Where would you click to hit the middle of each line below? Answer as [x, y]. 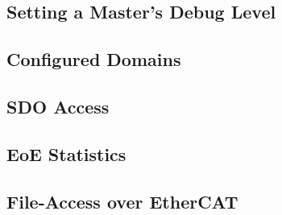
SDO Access [58, 106]
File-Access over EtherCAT [122, 201]
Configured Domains [94, 59]
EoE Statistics [66, 153]
